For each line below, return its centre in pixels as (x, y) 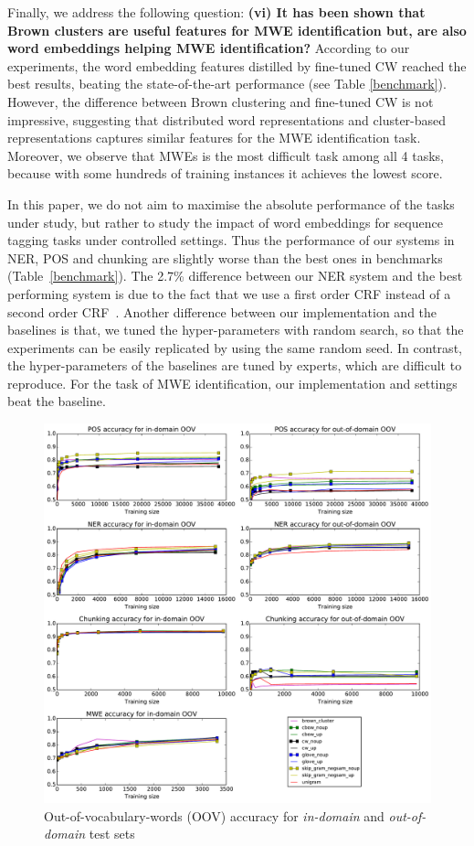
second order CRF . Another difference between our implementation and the (222, 311)
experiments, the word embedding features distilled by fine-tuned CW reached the (237, 65)
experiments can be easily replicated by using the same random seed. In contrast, (235, 347)
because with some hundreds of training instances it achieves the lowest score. (225, 173)
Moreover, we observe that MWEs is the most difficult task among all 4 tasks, (226, 155)
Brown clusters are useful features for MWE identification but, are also (237, 30)
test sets (112, 834)
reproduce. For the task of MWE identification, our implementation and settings (232, 383)
